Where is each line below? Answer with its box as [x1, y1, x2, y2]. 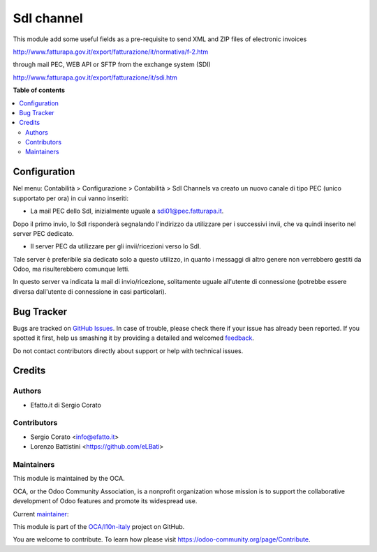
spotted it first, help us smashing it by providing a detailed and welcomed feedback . [13, 334, 255, 342]
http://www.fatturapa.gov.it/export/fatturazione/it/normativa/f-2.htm [13, 47, 209, 56]
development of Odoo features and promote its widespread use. [13, 497, 198, 505]
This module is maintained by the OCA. [13, 475, 125, 483]
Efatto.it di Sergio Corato [30, 401, 101, 409]
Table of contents [13, 86, 66, 94]
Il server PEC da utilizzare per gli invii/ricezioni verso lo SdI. [30, 242, 202, 251]
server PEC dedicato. [13, 229, 75, 237]
